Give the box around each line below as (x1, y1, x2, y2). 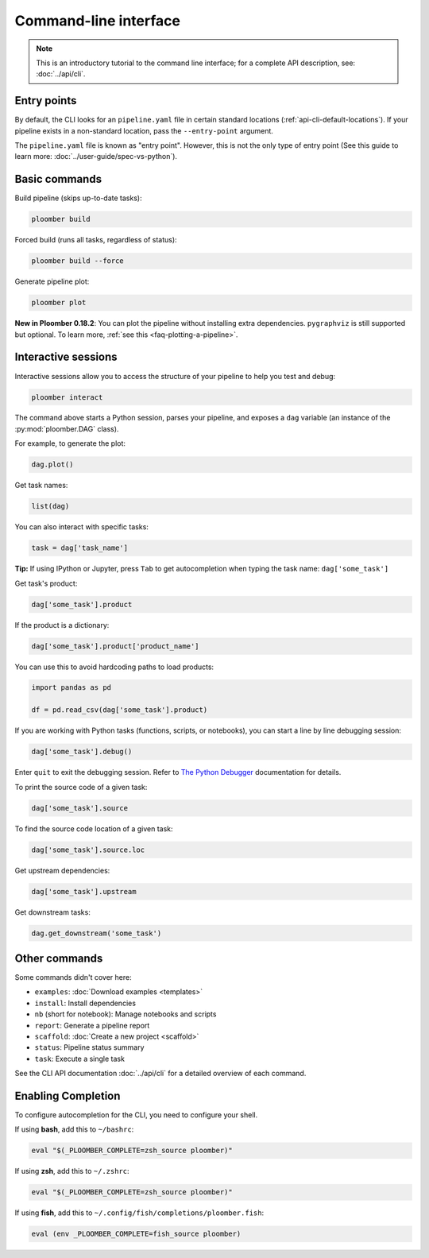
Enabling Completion (14, 1089, 121, 1102)
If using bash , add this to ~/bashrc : (14, 1124, 134, 1134)
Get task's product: (14, 579, 78, 588)
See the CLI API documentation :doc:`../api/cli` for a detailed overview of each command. (14, 1069, 307, 1078)
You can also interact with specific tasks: (14, 522, 149, 532)
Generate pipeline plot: (14, 277, 90, 286)
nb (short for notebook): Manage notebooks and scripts (34, 1009, 217, 1019)
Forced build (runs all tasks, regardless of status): (14, 235, 178, 245)
